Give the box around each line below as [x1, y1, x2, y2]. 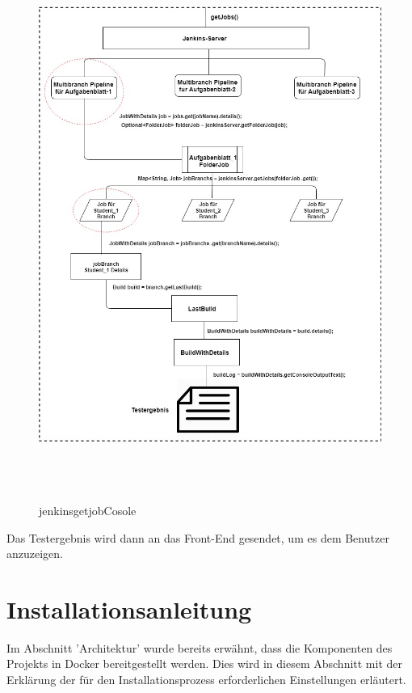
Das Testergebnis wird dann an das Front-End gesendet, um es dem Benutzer [6, 529, 389, 546]
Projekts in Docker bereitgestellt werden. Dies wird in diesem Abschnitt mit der [6, 655, 403, 672]
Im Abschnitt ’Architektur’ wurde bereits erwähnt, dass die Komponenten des [6, 639, 393, 656]
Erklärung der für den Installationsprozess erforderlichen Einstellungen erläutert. [6, 671, 406, 687]
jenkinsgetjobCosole [39, 501, 137, 518]
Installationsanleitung [6, 592, 252, 625]
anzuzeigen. [6, 545, 63, 562]
